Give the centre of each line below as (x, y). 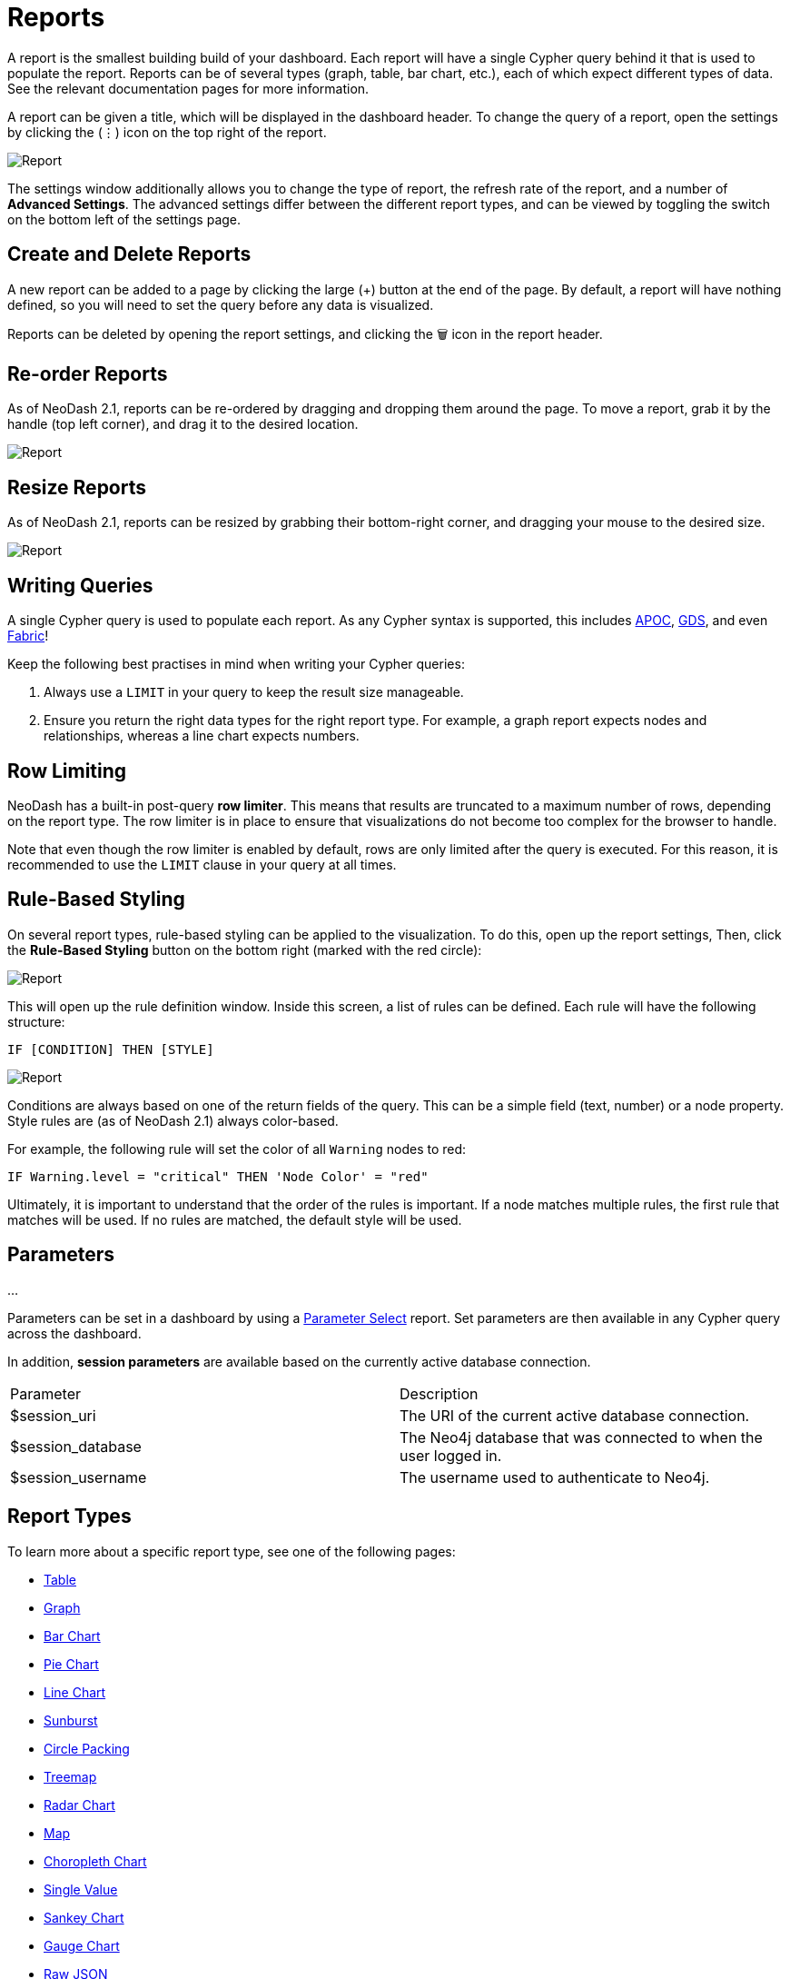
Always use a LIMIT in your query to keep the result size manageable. (254, 692)
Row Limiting (67, 771)
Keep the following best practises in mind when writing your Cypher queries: (236, 664)
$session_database (76, 1446)
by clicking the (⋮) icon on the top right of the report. (167, 132)
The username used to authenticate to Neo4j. (555, 1477)
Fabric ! (28, 636)
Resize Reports (77, 487)
